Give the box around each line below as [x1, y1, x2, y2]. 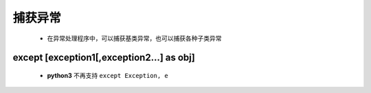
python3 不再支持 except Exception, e [47, 71, 168, 79]
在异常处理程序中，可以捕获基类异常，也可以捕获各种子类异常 [47, 34, 222, 42]
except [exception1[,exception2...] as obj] [12, 52, 195, 64]
